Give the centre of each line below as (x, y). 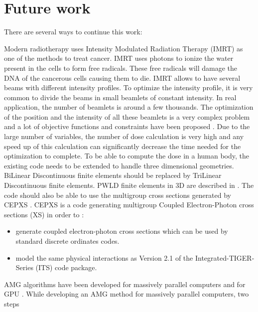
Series (24, 267)
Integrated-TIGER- (225, 257)
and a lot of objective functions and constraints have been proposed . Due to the (127, 126)
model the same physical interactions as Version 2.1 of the (104, 257)
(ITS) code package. (66, 267)
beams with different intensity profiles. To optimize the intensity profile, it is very (129, 87)
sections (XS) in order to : (44, 214)
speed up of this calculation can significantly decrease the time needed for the (123, 146)
